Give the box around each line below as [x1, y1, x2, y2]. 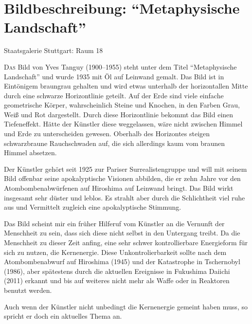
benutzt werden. [4, 285, 52, 295]
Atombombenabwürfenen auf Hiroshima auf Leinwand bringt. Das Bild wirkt [4, 183, 234, 193]
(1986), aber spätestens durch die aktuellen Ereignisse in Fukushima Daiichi [4, 266, 230, 276]
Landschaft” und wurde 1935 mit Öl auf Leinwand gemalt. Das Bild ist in [4, 71, 224, 81]
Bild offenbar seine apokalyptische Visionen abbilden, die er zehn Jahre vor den [4, 173, 241, 183]
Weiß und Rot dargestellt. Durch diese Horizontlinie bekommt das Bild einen [4, 109, 234, 119]
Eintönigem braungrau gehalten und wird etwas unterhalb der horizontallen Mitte [4, 81, 248, 91]
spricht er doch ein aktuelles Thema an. [4, 311, 122, 321]
